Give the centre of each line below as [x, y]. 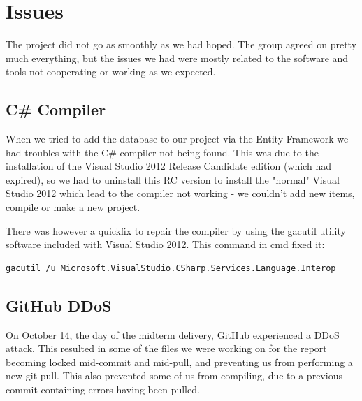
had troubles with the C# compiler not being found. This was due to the [162, 152]
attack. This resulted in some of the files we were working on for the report [166, 348]
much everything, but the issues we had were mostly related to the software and [177, 58]
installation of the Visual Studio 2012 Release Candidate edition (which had [168, 166]
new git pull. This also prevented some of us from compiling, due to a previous [174, 376]
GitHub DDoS [59, 305]
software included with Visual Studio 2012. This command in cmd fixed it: [165, 244]
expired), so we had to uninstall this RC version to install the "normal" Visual [173, 179]
